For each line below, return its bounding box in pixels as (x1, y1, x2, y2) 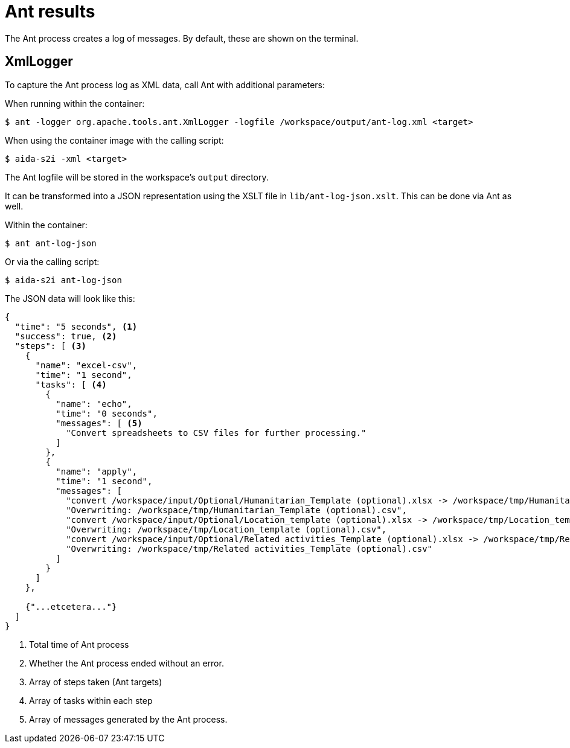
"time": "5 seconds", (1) (14, 321, 138, 331)
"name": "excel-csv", (35, 360, 138, 370)
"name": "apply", (56, 466, 138, 476)
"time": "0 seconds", (56, 408, 158, 418)
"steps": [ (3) (14, 340, 86, 351)
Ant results (5, 1, 95, 22)
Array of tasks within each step (29, 695, 153, 706)
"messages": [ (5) (56, 418, 142, 428)
